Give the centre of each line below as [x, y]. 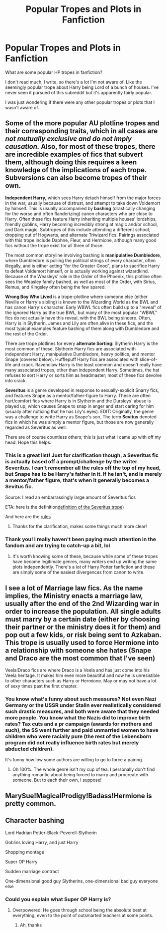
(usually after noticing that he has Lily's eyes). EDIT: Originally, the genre [80, 411]
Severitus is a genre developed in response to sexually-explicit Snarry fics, [82, 390]
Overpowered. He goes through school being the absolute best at [80, 910]
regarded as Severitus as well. [36, 427]
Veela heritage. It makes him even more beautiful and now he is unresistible [83, 675]
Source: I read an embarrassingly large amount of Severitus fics [70, 497]
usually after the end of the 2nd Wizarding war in [82, 603]
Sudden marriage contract [32, 871]
